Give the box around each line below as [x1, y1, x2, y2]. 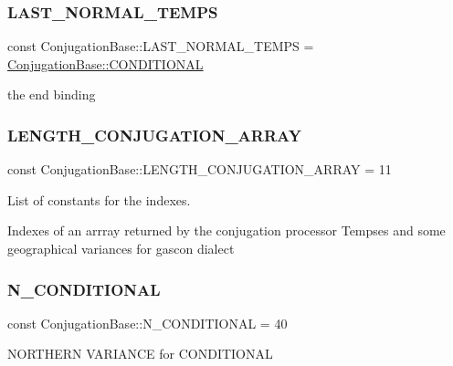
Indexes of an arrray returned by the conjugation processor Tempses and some [7, 221, 446, 240]
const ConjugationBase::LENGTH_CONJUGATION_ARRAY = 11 [7, 160, 392, 179]
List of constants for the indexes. [7, 190, 191, 209]
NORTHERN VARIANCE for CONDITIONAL [7, 344, 273, 363]
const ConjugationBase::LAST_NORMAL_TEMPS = [7, 37, 314, 56]
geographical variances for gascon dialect [7, 239, 235, 257]
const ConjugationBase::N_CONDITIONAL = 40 [7, 313, 288, 332]
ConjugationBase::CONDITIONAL [7, 54, 204, 73]
